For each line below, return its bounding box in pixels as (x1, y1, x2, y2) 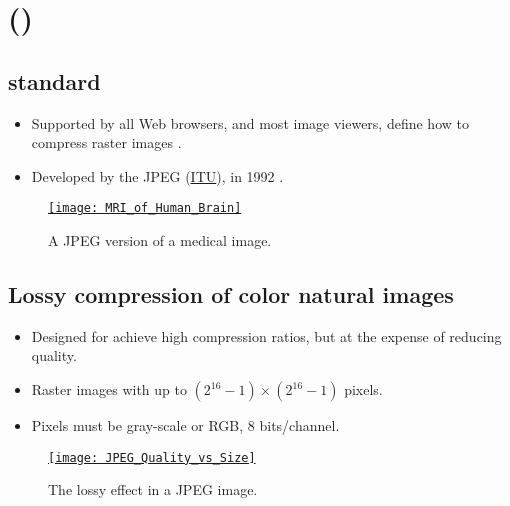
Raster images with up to (31, 379, 187, 399)
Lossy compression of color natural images (8, 279, 454, 309)
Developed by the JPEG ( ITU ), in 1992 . (31, 165, 284, 186)
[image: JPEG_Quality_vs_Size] (48, 450, 256, 465)
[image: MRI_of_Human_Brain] (48, 201, 242, 216)
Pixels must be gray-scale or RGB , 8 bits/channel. (31, 415, 340, 435)
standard (8, 65, 101, 96)
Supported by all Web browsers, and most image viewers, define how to (31, 112, 469, 133)
